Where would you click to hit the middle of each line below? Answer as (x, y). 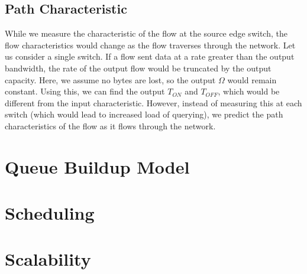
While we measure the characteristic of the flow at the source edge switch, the (146, 33)
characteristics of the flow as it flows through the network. (110, 125)
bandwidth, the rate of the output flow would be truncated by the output (138, 68)
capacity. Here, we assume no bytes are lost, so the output (110, 79)
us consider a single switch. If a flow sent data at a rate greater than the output (150, 56)
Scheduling (50, 213)
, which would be (249, 91)
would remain (252, 79)
